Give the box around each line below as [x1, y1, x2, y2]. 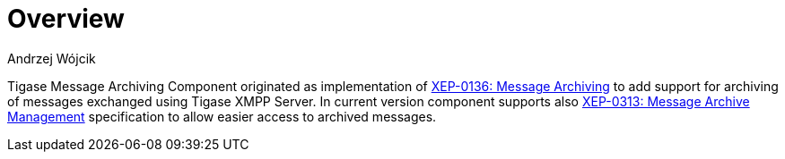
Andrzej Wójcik [7, 50, 96, 66]
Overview [7, 4, 125, 34]
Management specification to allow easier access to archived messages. [7, 108, 437, 124]
